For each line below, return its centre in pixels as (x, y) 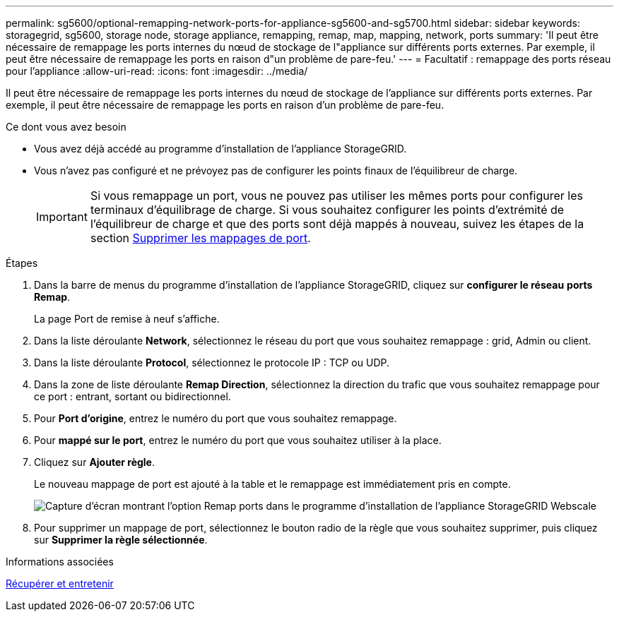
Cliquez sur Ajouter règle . (94, 462)
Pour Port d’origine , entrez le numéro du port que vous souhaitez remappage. (216, 418)
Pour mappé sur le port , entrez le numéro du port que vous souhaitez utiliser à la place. (238, 440)
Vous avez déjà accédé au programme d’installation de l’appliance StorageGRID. (220, 149)
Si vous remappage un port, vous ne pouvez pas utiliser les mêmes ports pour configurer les (336, 196)
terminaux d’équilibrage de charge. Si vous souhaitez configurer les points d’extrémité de (327, 210)
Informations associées (60, 562)
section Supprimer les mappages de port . (200, 238)
